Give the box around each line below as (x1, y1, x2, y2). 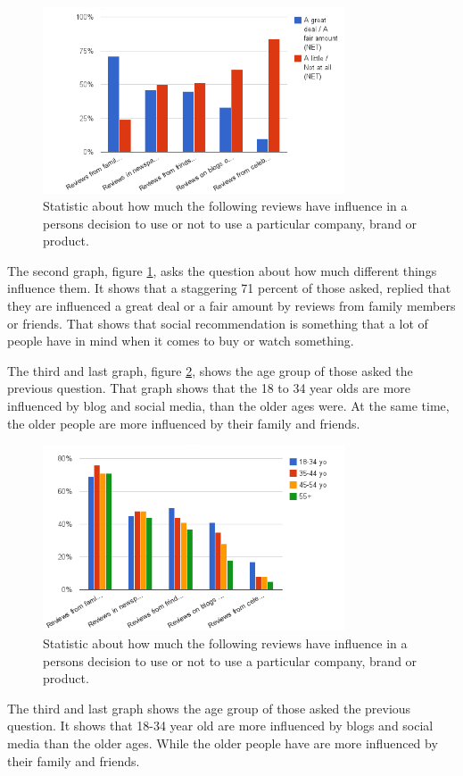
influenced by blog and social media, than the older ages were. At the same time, (7, 396, 450, 415)
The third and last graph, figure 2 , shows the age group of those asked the (7, 361, 413, 380)
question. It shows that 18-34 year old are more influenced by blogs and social (7, 716, 434, 735)
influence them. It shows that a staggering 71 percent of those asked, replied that (7, 279, 451, 297)
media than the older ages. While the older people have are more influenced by (7, 733, 438, 752)
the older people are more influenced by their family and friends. (7, 413, 360, 432)
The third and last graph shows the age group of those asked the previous (7, 698, 411, 717)
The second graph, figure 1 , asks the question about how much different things (7, 261, 437, 280)
